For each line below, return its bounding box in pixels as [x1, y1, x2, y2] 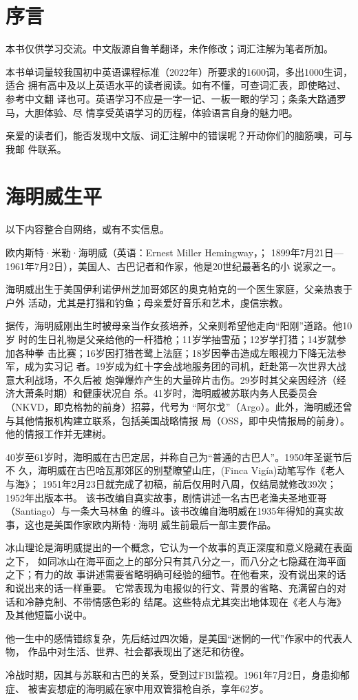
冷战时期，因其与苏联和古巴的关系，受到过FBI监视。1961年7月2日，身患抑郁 [6, 668, 350, 682]
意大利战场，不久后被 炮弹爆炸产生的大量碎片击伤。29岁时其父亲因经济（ [6, 372, 337, 387]
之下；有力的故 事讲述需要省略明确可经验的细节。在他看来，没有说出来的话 [6, 567, 346, 581]
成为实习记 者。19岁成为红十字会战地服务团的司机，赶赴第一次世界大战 [24, 359, 346, 373]
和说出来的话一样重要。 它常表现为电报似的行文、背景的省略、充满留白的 [6, 581, 337, 595]
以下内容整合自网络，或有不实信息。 [6, 222, 169, 236]
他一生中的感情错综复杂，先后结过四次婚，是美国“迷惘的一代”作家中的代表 [6, 630, 343, 645]
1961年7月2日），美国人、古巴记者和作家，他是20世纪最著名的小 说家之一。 [6, 258, 341, 273]
